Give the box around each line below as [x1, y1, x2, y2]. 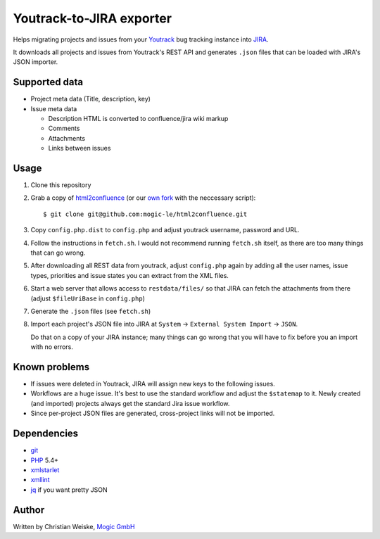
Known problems [13, 361, 90, 373]
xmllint [30, 476, 50, 484]
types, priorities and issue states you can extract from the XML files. [30, 271, 229, 279]
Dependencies [13, 428, 79, 440]
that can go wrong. [30, 248, 86, 257]
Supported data [13, 76, 84, 88]
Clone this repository [30, 181, 91, 189]
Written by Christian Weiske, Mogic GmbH [13, 522, 135, 531]
